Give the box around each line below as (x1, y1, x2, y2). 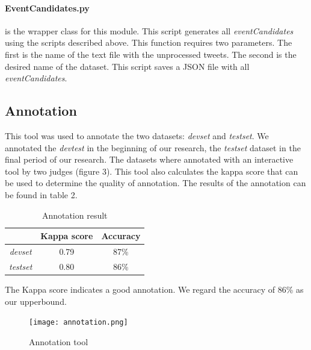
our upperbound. (5, 295, 67, 307)
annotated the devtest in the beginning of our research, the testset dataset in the (5, 141, 301, 154)
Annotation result (42, 208, 108, 221)
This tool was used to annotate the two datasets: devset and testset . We (5, 129, 269, 142)
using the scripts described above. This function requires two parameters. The (5, 36, 292, 49)
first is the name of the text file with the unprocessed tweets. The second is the (5, 48, 297, 60)
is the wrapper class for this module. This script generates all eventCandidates (5, 24, 294, 37)
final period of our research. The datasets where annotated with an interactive (5, 153, 294, 166)
